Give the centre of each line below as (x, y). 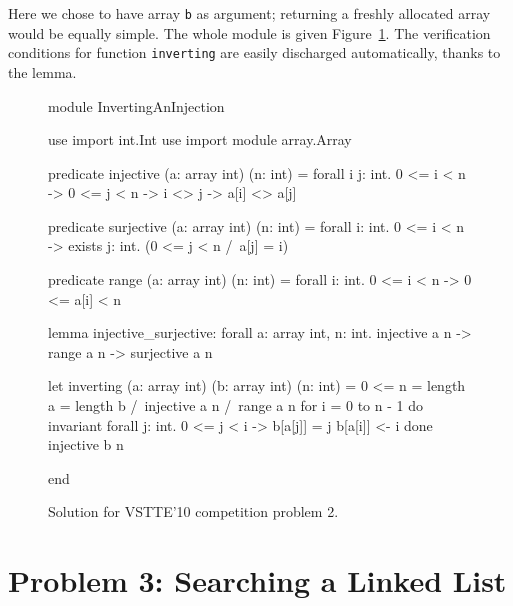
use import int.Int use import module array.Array (200, 139)
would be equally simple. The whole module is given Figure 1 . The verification (249, 32)
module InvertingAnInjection (136, 105)
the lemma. (42, 71)
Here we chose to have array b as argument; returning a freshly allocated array (249, 13)
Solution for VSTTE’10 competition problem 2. (193, 511)
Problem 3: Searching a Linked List (257, 580)
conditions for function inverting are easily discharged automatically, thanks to (254, 52)
